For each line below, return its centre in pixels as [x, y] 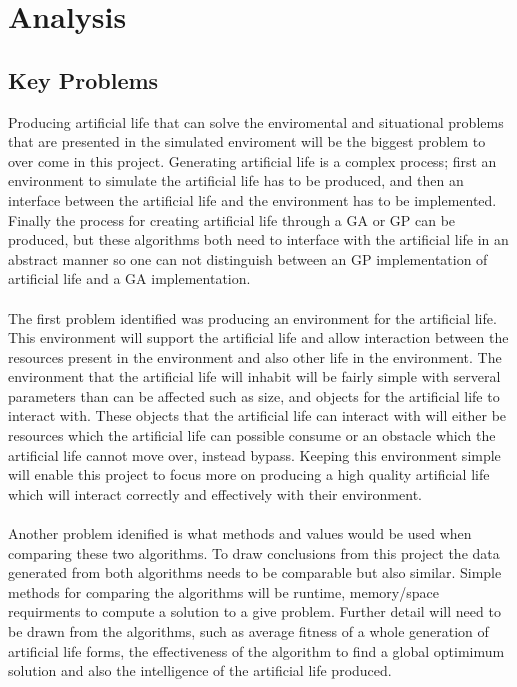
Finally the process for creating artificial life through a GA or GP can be [232, 219]
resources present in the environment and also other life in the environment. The [255, 356]
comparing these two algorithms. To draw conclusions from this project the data [254, 552]
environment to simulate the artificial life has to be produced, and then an [236, 180]
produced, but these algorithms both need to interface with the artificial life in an [258, 239]
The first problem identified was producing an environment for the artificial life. [252, 317]
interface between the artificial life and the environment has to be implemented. [252, 199]
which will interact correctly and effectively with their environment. [215, 493]
